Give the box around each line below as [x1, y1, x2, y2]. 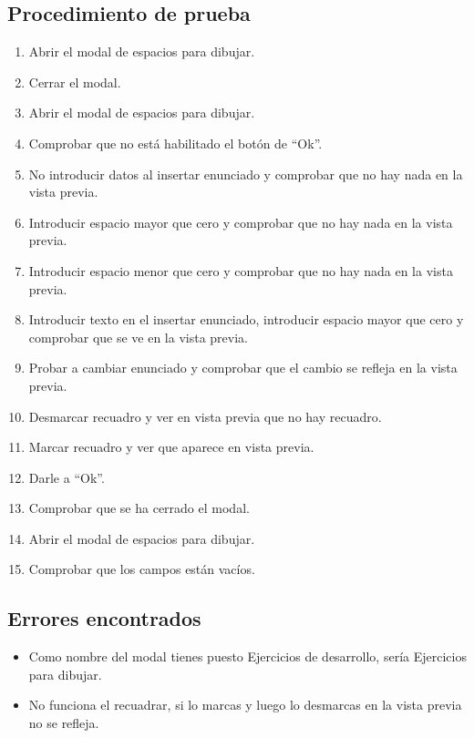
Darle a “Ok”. [28, 467, 105, 487]
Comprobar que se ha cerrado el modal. [28, 498, 250, 518]
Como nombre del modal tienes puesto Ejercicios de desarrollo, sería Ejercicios [28, 647, 467, 666]
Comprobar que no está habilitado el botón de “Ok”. [28, 133, 323, 152]
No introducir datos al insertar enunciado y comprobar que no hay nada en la [28, 164, 463, 183]
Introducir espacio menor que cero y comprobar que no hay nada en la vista [28, 261, 453, 280]
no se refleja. [28, 713, 99, 733]
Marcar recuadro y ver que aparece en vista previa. [28, 437, 314, 456]
